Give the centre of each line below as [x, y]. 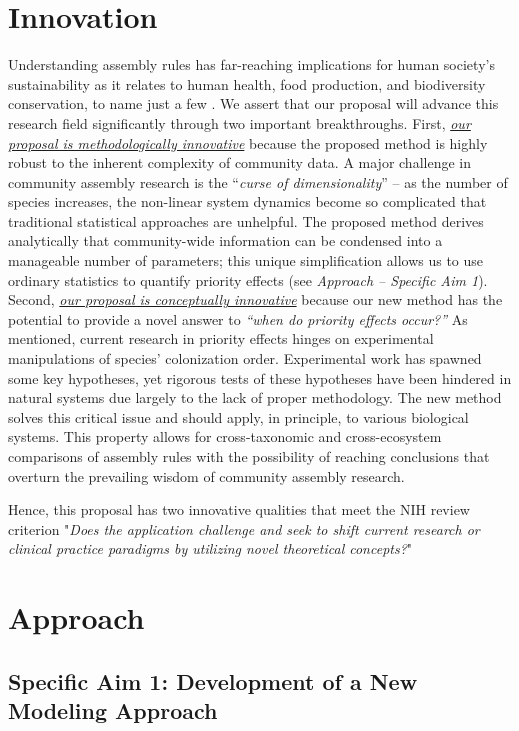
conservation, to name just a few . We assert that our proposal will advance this [253, 103]
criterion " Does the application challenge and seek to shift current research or [244, 528]
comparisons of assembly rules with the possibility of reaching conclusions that [249, 456]
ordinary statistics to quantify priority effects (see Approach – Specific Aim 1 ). [248, 279]
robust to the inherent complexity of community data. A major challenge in [239, 162]
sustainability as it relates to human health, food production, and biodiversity [247, 83]
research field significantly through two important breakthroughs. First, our [239, 122]
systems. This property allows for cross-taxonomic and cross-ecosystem [225, 436]
